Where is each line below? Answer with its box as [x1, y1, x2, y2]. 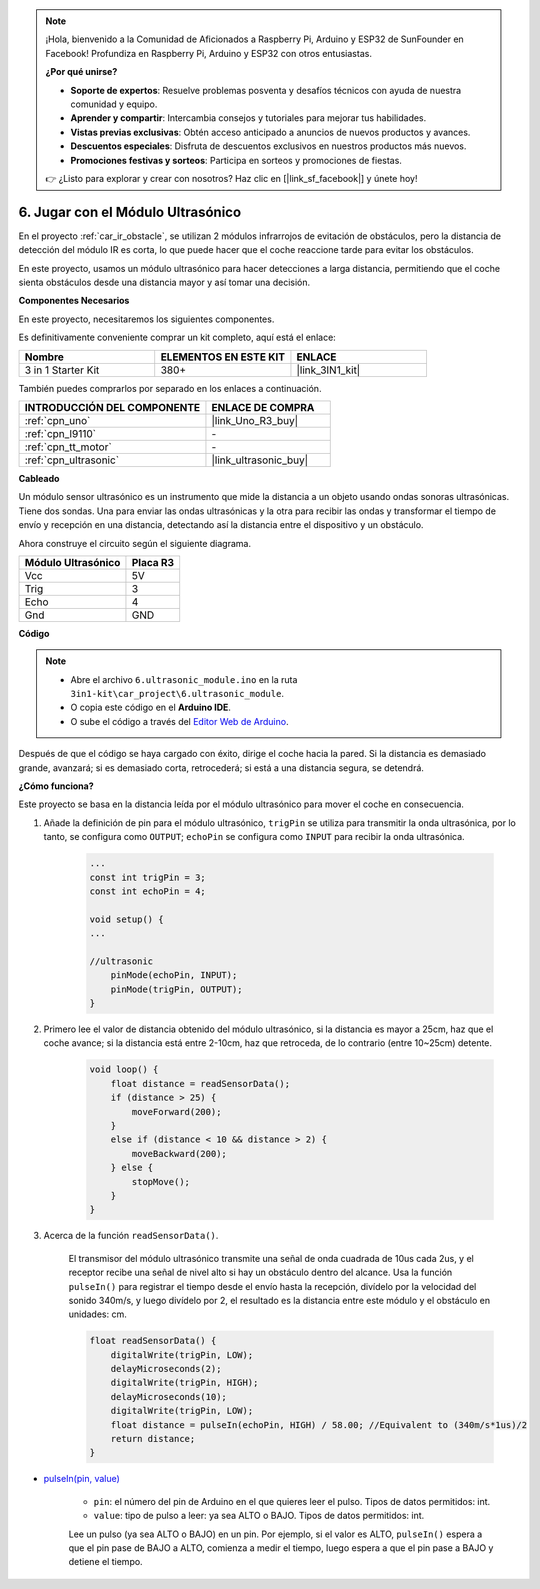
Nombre [24, 350, 65, 364]
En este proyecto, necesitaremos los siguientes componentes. [18, 313, 275, 325]
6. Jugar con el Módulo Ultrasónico [18, 203, 242, 220]
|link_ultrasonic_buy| [211, 453, 309, 467]
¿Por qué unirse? [45, 66, 118, 78]
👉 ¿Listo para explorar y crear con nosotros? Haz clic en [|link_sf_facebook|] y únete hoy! [45, 172, 418, 184]
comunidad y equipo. [70, 98, 158, 110]
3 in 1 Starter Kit [24, 363, 100, 377]
